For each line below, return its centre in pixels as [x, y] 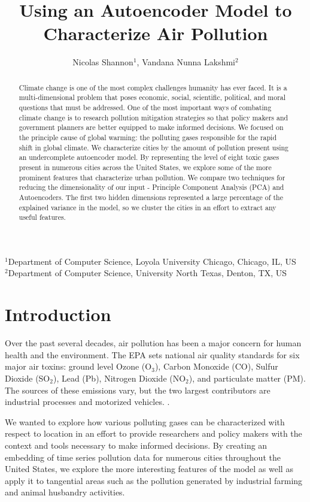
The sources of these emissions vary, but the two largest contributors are [138, 390]
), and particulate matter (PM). [247, 378]
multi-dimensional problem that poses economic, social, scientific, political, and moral [152, 97]
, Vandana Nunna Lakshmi [186, 62]
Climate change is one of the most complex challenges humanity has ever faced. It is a [153, 87]
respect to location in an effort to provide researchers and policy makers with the [154, 433]
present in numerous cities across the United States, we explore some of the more [145, 167]
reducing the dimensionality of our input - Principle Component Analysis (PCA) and [151, 187]
